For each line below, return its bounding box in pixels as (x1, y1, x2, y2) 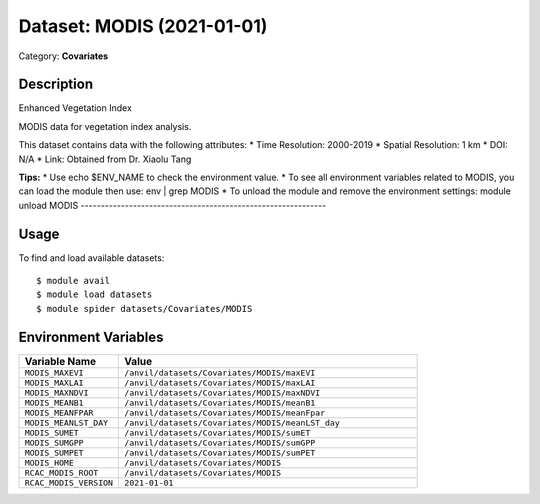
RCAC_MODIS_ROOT (24, 467, 99, 478)
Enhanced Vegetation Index (18, 102, 132, 114)
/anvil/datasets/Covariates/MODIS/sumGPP (124, 437, 316, 448)
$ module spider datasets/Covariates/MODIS (36, 303, 253, 314)
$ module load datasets (36, 289, 153, 300)
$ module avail (36, 275, 111, 287)
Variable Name (24, 354, 97, 368)
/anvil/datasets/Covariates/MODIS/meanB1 (124, 397, 316, 408)
